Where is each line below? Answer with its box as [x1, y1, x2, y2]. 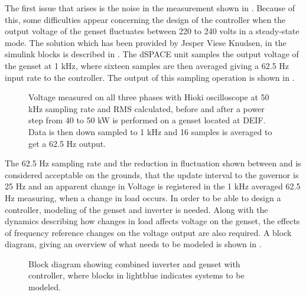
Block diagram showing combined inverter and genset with [28, 257, 240, 270]
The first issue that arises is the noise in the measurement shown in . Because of [5, 2, 295, 14]
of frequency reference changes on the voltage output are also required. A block [5, 226, 292, 238]
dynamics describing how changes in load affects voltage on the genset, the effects [5, 215, 300, 227]
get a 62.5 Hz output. [28, 137, 106, 149]
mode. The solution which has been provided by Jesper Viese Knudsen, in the [5, 36, 287, 48]
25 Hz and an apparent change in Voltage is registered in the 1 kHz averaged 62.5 [5, 180, 301, 192]
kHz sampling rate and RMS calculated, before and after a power [28, 102, 265, 114]
